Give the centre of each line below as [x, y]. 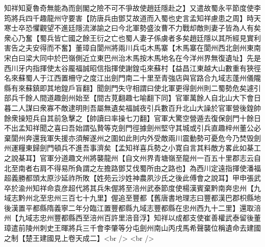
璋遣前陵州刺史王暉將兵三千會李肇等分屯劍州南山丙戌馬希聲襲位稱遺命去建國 [132, 228]
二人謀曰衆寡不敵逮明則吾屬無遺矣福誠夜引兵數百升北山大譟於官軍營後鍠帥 [136, 107]
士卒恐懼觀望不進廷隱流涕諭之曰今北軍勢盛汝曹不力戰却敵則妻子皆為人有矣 [136, 28]
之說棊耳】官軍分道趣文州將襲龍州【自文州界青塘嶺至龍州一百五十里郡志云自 [132, 157]
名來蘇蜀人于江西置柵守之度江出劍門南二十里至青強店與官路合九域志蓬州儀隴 [132, 78]
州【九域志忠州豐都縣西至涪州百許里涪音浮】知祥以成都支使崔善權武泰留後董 [132, 218]
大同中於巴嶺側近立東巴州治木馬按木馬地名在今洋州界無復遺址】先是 [147, 57]
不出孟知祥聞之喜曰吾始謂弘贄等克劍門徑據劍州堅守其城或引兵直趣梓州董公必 [132, 128]
